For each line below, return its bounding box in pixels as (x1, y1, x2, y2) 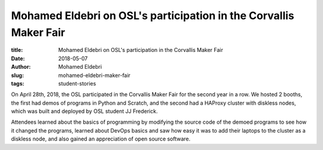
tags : (11, 79, 25, 87)
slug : (11, 72, 24, 79)
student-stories (58, 79, 96, 87)
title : (11, 47, 23, 54)
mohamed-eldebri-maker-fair (58, 72, 131, 79)
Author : (11, 63, 31, 71)
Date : (11, 54, 25, 62)
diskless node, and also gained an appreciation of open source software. (11, 135, 191, 143)
